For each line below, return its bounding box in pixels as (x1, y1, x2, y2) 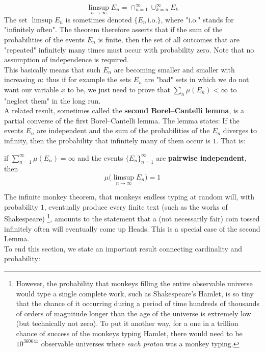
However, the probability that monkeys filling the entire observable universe (16, 278, 253, 289)
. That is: (216, 135, 246, 146)
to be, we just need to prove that (67, 84, 170, 94)
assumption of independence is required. (4, 54, 129, 65)
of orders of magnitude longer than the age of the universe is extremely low (16, 308, 251, 318)
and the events (77, 152, 123, 163)
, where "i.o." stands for (161, 14, 234, 24)
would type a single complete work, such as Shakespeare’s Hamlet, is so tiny (16, 288, 254, 298)
